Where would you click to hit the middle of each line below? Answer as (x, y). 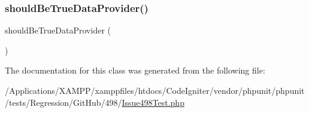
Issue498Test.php (153, 102)
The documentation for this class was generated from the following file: (135, 70)
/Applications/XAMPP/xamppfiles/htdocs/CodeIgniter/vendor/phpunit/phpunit (155, 90)
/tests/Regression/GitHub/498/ (63, 102)
